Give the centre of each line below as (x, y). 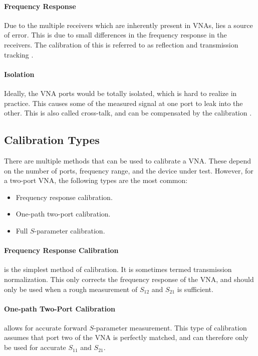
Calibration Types (52, 140)
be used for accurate (35, 347)
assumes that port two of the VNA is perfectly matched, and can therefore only (126, 337)
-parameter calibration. (70, 230)
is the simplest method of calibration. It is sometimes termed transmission (118, 269)
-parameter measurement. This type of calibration (170, 327)
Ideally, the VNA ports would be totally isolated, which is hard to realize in (120, 93)
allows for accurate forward (46, 327)
